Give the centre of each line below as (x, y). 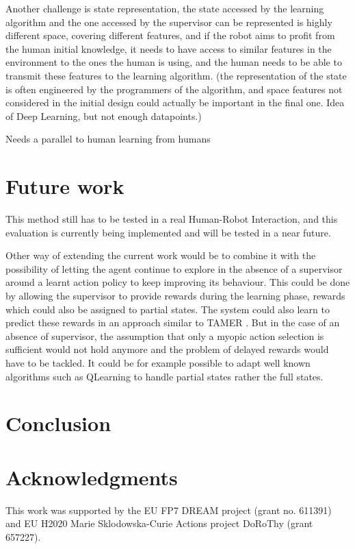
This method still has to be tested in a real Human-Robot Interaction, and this (172, 219)
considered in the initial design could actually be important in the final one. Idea (175, 102)
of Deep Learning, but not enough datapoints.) (104, 115)
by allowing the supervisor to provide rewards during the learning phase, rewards (175, 296)
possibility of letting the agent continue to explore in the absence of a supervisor (174, 268)
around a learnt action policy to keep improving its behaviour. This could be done (178, 282)
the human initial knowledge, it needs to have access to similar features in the (169, 48)
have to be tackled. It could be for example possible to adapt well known (158, 363)
